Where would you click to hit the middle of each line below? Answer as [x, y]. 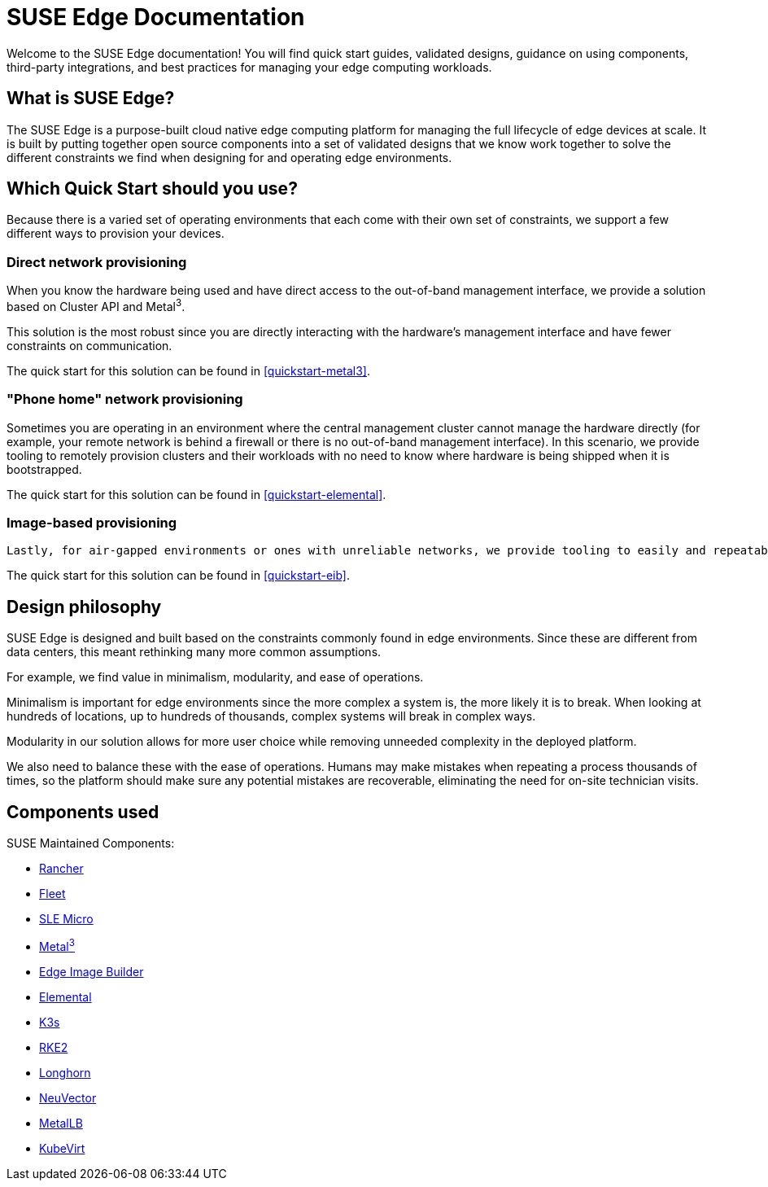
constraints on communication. [89, 345]
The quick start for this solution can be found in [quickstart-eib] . [179, 576]
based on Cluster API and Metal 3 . [96, 305]
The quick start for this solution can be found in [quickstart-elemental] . [196, 494]
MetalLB [61, 1123]
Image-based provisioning [92, 522]
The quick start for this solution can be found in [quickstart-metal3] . [189, 370]
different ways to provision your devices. [116, 234]
